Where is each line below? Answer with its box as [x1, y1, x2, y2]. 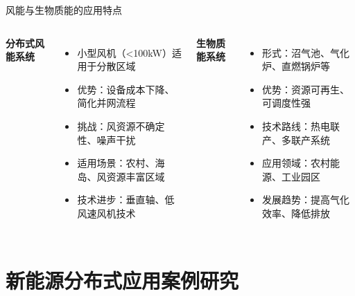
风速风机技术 [77, 205, 136, 220]
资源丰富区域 [106, 169, 165, 183]
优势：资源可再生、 [262, 82, 350, 96]
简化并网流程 [77, 95, 136, 110]
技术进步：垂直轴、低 [77, 192, 175, 207]
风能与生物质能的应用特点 [6, 3, 122, 17]
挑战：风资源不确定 [77, 118, 165, 133]
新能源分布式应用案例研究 [6, 266, 239, 294]
